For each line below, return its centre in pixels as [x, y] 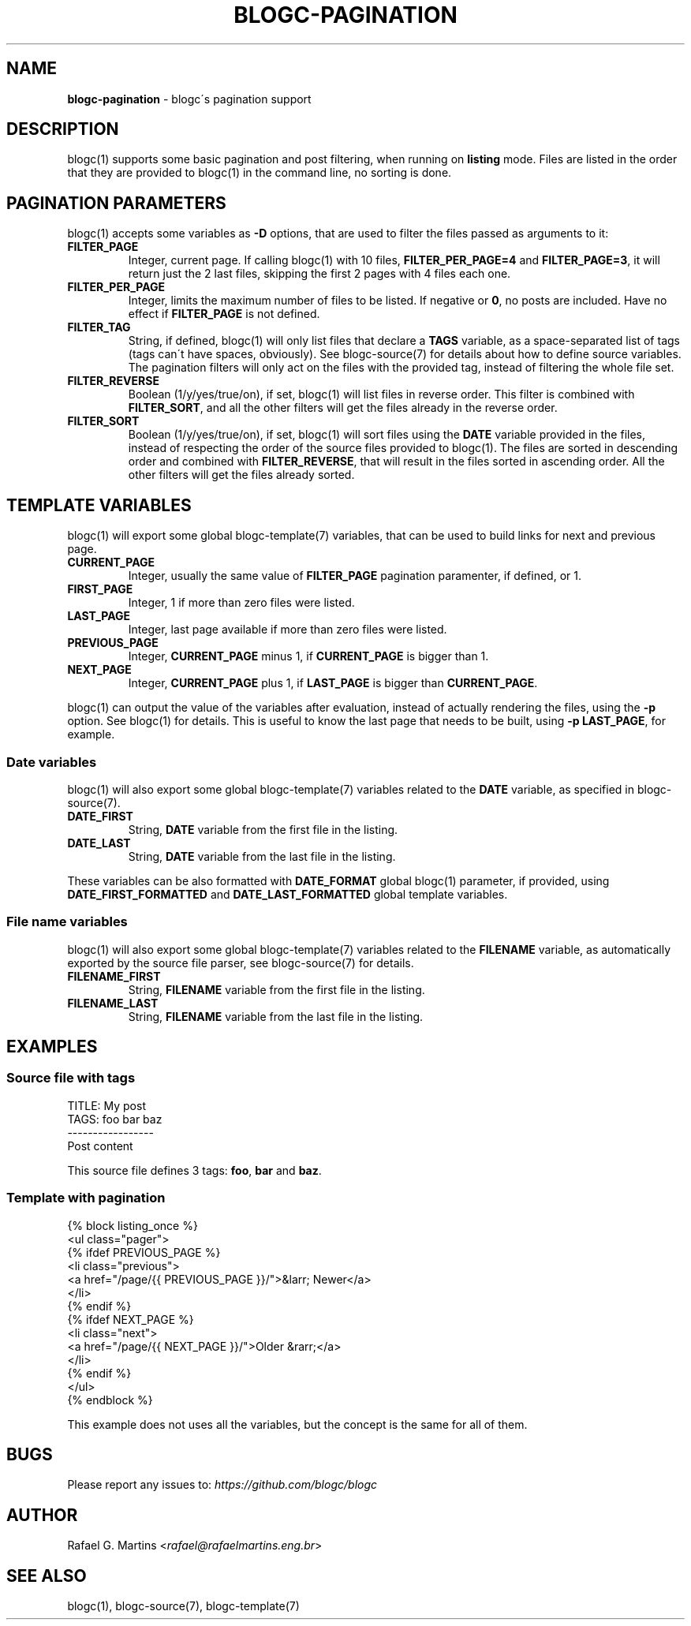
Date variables [52, 762]
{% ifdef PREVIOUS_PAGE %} [144, 1252]
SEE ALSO [47, 1576]
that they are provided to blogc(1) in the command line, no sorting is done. [260, 173]
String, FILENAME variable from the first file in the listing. [276, 989]
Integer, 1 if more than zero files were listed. [241, 603]
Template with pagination [86, 1198]
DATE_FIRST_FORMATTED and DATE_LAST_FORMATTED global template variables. [288, 894]
